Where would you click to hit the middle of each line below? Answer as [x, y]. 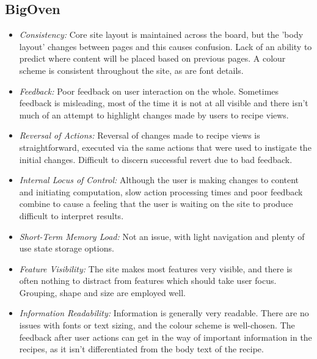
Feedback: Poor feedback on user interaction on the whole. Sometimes [149, 91]
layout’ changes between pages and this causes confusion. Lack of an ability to [166, 46]
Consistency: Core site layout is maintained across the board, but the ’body [161, 34]
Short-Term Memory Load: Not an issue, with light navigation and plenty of [162, 236]
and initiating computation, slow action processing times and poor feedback [161, 191]
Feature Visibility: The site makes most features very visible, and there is [156, 268]
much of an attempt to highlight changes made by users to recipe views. [154, 114]
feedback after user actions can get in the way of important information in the [166, 337]
